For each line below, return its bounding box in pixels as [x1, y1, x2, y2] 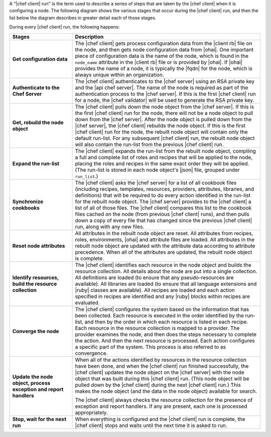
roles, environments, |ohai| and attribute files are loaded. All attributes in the [75, 236, 255, 243]
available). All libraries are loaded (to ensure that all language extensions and [75, 280, 257, 287]
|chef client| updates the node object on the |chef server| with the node [75, 369, 244, 376]
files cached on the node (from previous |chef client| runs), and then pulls [75, 210, 249, 217]
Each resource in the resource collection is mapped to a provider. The [75, 324, 240, 332]
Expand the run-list [12, 160, 60, 167]
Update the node [12, 373, 53, 380]
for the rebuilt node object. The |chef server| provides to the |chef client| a [75, 198, 251, 205]
